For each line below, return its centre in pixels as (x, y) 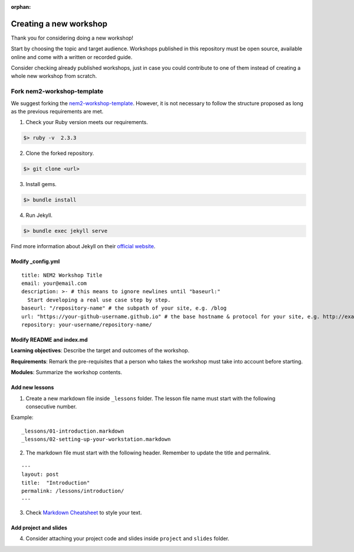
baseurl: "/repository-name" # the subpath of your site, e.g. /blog (124, 308)
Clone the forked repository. (60, 153)
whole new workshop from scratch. (54, 76)
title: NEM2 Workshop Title (62, 275)
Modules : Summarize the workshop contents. (66, 372)
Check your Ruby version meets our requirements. (87, 122)
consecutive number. (51, 406)
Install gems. (41, 184)
